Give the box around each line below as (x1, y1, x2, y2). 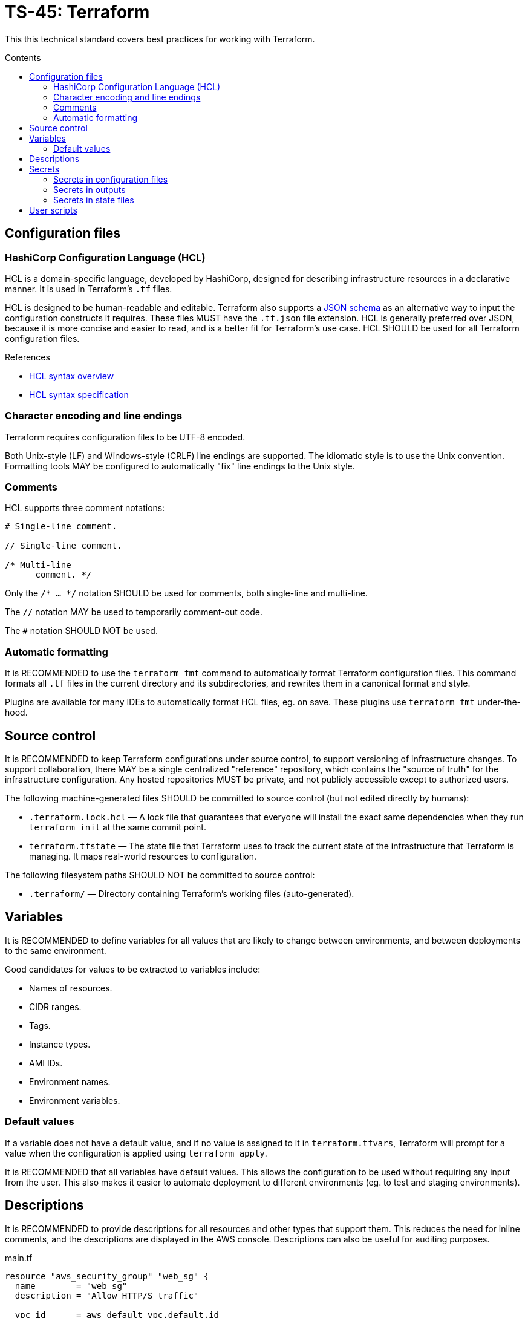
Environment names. (29, 1076, 111, 1087)
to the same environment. (5, 945, 106, 956)
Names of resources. (29, 982, 112, 993)
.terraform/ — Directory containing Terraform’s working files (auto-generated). (29, 889, 354, 899)
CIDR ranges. (29, 1001, 82, 1012)
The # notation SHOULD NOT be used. (5, 625, 158, 636)
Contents (5, 52, 41, 63)
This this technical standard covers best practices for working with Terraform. (5, 33, 315, 44)
